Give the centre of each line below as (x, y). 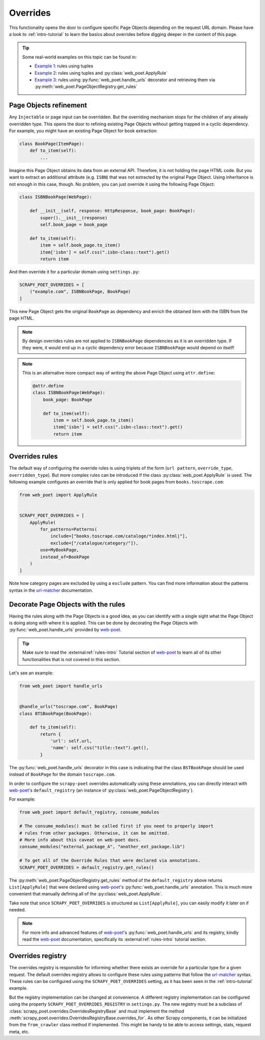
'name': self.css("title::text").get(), (100, 748)
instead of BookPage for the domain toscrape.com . (62, 775)
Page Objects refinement (48, 105)
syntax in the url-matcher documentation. (51, 590)
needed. (17, 910)
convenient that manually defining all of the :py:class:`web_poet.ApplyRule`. (86, 894)
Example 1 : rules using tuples (64, 66)
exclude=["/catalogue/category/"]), (94, 543)
